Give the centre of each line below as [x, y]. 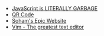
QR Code [23, 15]
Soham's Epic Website [39, 21]
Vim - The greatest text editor [48, 27]
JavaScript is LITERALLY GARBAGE [55, 8]
